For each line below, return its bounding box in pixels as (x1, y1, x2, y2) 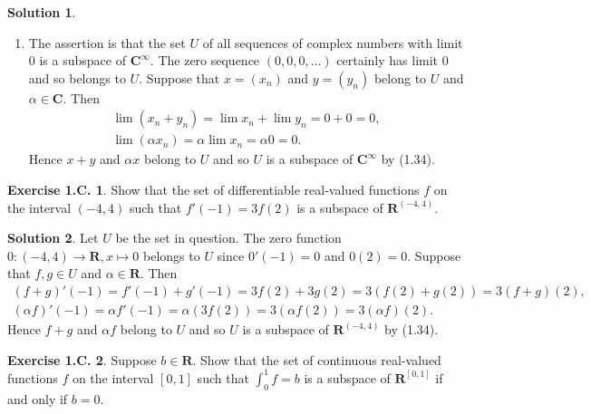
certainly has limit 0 (336, 51, 449, 70)
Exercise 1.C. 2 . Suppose (7, 350, 157, 369)
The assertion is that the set (28, 33, 186, 52)
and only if (7, 389, 68, 408)
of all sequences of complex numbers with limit (202, 33, 463, 52)
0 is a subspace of (28, 51, 126, 70)
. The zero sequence (150, 51, 260, 70)
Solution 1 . (7, 3, 76, 21)
